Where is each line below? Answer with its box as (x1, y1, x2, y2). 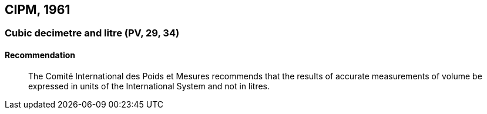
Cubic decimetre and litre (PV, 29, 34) (5, 27, 180, 39)
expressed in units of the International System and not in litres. (28, 81, 270, 91)
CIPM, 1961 (5, 2, 70, 17)
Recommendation (5, 50, 75, 61)
